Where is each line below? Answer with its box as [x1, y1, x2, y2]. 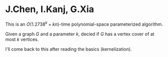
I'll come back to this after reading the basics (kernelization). [5, 46, 132, 52]
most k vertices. [5, 36, 39, 42]
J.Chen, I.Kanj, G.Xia [5, 4, 94, 15]
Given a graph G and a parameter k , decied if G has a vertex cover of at [5, 31, 155, 37]
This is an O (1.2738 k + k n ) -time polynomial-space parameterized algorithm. [5, 20, 163, 27]
